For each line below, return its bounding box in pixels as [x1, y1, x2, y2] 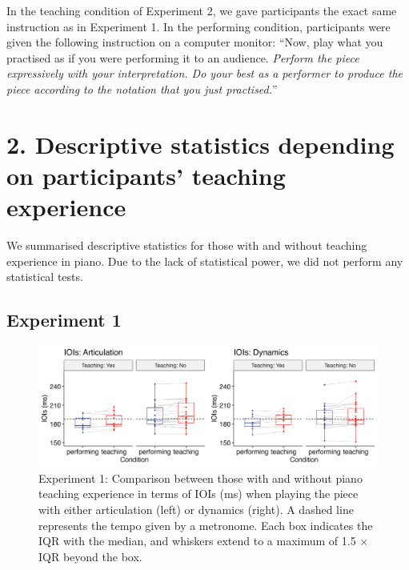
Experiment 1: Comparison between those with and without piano [38, 469, 363, 486]
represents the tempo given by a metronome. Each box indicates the [38, 516, 373, 533]
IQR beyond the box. [38, 548, 142, 564]
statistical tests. [6, 268, 83, 285]
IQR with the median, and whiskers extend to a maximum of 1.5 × [38, 532, 369, 549]
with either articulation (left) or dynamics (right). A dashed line [38, 500, 354, 517]
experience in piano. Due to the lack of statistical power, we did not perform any [6, 252, 403, 269]
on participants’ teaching [6, 159, 286, 191]
